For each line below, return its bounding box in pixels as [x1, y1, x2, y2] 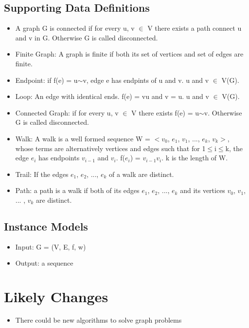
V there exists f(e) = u [131, 107, 199, 117]
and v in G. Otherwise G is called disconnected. [15, 32, 158, 42]
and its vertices [180, 185, 225, 195]
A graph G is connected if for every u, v [15, 23, 135, 33]
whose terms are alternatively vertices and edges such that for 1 [15, 143, 206, 153]
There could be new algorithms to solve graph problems [15, 315, 182, 325]
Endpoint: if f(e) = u [15, 75, 78, 85]
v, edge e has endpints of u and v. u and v [83, 75, 209, 85]
